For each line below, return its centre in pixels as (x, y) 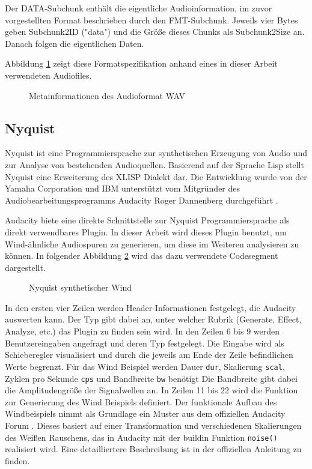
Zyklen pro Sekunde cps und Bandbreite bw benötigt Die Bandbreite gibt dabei (151, 378)
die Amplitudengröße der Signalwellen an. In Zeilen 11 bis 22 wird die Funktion (151, 390)
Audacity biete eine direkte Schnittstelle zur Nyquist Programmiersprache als (147, 220)
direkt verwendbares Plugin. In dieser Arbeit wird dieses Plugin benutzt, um (146, 231)
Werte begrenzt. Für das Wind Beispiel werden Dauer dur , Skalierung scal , (145, 366)
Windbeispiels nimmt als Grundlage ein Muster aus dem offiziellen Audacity (145, 413)
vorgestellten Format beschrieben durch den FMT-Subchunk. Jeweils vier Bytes (151, 20)
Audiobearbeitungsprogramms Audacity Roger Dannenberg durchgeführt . (142, 200)
